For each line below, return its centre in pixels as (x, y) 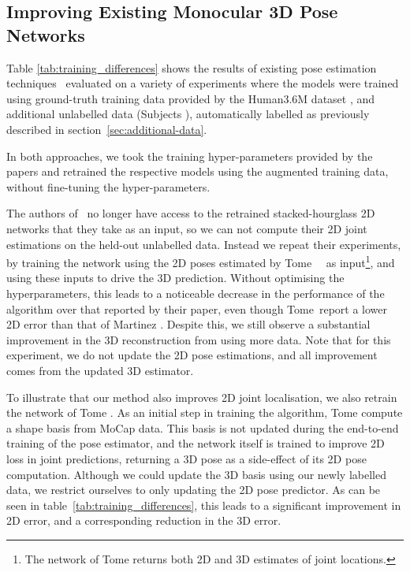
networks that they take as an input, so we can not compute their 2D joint (187, 228)
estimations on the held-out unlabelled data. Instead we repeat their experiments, (204, 244)
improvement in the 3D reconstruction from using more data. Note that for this (199, 339)
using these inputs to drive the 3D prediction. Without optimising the (175, 278)
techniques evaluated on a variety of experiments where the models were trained (203, 83)
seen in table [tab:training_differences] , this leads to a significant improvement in (204, 505)
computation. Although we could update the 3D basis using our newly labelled (196, 474)
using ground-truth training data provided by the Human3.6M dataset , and (191, 98)
